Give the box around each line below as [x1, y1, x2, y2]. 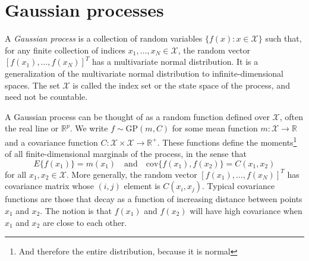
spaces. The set [5, 78, 60, 91]
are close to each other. [42, 216, 127, 228]
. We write [70, 122, 108, 134]
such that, [265, 32, 302, 45]
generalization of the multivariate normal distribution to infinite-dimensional [5, 67, 283, 79]
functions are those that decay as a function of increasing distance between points [5, 193, 302, 205]
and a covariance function [5, 136, 98, 148]
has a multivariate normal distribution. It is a [92, 55, 258, 68]
